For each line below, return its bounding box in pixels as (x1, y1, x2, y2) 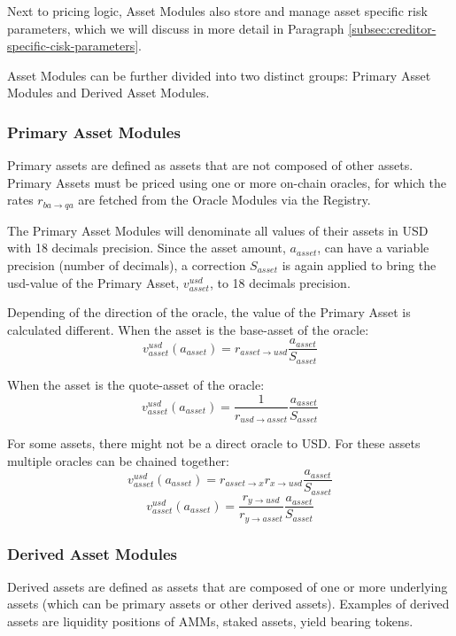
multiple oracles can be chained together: (7, 451, 229, 469)
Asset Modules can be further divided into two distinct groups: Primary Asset (7, 66, 431, 84)
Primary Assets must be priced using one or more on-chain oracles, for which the (7, 173, 446, 191)
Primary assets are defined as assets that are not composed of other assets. (7, 156, 413, 175)
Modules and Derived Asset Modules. (7, 83, 210, 102)
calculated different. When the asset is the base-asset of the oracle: (7, 320, 369, 338)
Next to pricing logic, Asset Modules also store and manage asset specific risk (7, 2, 428, 19)
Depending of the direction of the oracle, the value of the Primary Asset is (7, 303, 411, 322)
